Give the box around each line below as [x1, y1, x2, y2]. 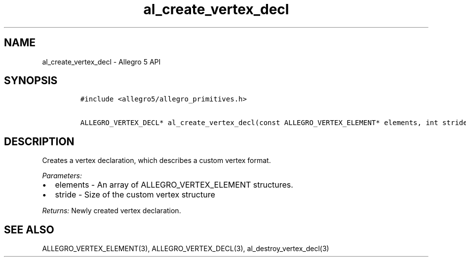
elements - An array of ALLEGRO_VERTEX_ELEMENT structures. [55, 180, 293, 190]
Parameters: [42, 171, 82, 180]
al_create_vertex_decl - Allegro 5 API [42, 57, 161, 66]
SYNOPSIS [4, 74, 58, 87]
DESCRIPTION [4, 135, 75, 148]
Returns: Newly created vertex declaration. [42, 206, 181, 215]
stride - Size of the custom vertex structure [55, 190, 215, 200]
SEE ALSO [4, 223, 54, 236]
